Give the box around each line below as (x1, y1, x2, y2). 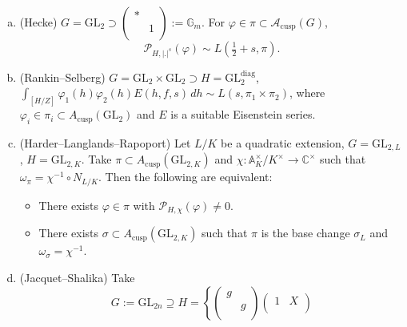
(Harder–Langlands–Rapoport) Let (19, 135, 191, 151)
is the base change (261, 224, 350, 241)
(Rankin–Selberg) (19, 68, 106, 85)
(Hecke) (19, 14, 58, 30)
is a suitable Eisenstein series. (170, 106, 316, 123)
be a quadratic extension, (221, 135, 345, 151)
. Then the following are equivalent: (98, 168, 273, 185)
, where (289, 84, 325, 101)
